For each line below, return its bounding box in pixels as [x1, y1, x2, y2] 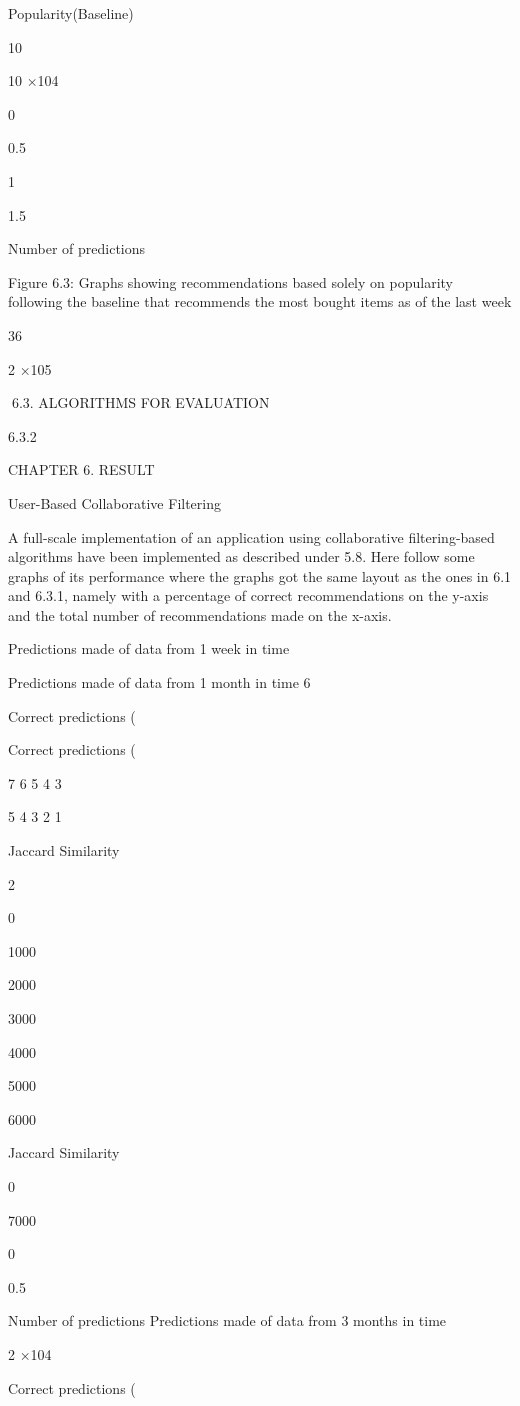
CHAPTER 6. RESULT [8, 459, 155, 480]
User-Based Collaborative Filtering [8, 492, 221, 513]
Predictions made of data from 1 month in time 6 [8, 672, 311, 693]
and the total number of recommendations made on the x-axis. [8, 604, 392, 625]
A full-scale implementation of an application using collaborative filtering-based [8, 526, 495, 547]
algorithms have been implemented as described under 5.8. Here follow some [8, 546, 475, 567]
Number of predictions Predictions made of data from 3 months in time [8, 1310, 447, 1331]
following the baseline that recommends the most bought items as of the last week [8, 291, 512, 312]
